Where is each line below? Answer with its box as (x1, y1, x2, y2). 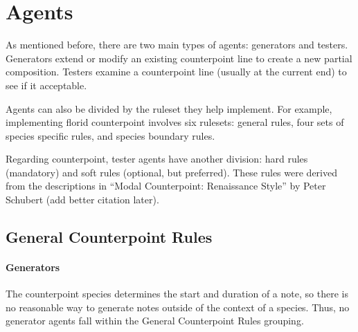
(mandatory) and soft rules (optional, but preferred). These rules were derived (6, 165, 337, 179)
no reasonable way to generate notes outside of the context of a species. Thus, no (6, 299, 350, 314)
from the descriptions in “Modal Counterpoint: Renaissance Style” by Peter (6, 178, 326, 193)
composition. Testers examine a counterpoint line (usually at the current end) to (6, 64, 347, 79)
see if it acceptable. (6, 77, 87, 92)
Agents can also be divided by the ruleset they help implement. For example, (6, 101, 332, 116)
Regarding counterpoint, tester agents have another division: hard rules (6, 151, 308, 166)
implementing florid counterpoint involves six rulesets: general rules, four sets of (6, 115, 344, 129)
